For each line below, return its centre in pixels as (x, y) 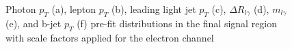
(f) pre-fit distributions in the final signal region (177, 23)
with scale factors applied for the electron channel (110, 37)
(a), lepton (74, 9)
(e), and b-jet (34, 23)
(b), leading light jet (154, 9)
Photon (21, 9)
